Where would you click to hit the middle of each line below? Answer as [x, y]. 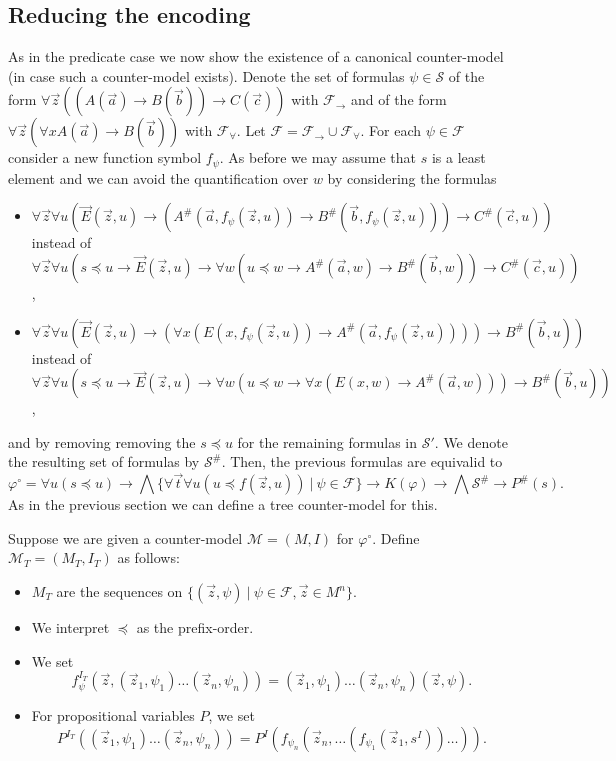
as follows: [148, 557]
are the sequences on [119, 591]
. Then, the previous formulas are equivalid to [362, 461]
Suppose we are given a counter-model [125, 537]
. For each [391, 130]
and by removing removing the [102, 441]
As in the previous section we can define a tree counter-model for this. [223, 504]
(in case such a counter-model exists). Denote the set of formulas [206, 75]
